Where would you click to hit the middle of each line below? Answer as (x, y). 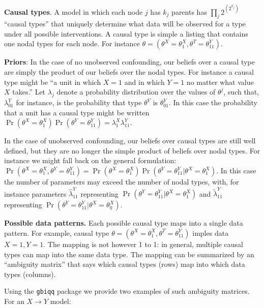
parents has (189, 11)
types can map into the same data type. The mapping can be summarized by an (129, 254)
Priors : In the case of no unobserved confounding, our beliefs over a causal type (129, 62)
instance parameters (35, 193)
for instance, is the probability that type (79, 102)
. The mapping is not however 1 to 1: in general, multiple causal (143, 244)
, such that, (241, 92)
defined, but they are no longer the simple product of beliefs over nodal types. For (132, 150)
